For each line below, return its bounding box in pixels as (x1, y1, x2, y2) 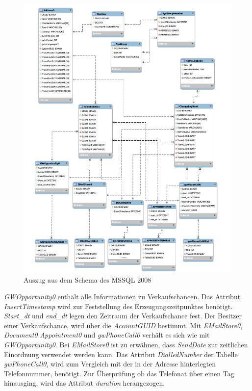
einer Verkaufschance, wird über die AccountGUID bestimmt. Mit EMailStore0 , (4, 320, 243, 330)
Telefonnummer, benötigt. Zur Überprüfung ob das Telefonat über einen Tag (4, 368, 234, 378)
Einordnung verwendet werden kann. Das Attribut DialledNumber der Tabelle (4, 349, 238, 359)
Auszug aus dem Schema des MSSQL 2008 (24, 275, 151, 285)
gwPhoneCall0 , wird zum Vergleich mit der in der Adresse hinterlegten (4, 359, 216, 369)
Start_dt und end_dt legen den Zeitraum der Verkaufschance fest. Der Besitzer (4, 311, 242, 321)
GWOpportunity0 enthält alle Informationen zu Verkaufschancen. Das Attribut (4, 291, 241, 302)
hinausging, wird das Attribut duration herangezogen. (4, 378, 165, 388)
